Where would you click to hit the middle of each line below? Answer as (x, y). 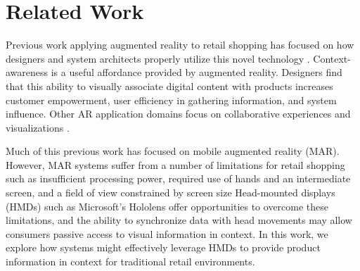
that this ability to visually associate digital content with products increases (169, 86)
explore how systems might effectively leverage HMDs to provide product (163, 247)
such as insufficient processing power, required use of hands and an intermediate (178, 178)
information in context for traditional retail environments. (130, 261)
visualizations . (38, 127)
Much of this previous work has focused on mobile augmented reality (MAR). (173, 151)
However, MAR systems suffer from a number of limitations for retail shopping (175, 164)
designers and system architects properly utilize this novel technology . (158, 58)
